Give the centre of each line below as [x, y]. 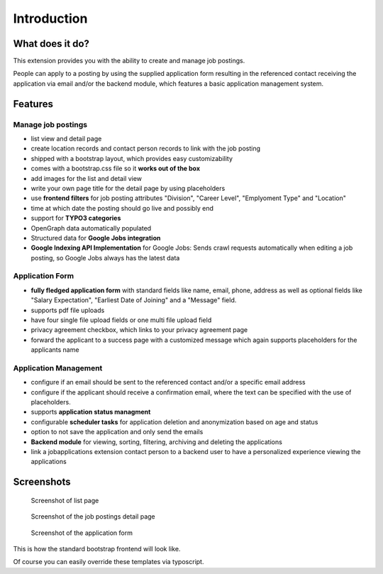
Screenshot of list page [65, 500]
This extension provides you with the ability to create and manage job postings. [129, 61]
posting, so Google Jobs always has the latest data [105, 258]
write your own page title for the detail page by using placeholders [128, 188]
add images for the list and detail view [86, 178]
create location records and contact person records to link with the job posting [146, 148]
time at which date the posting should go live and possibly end [122, 208]
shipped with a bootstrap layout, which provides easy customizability [132, 158]
